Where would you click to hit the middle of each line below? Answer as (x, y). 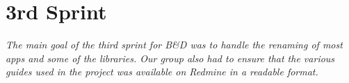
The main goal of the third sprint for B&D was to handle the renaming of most (174, 45)
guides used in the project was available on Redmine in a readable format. (162, 72)
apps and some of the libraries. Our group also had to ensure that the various (170, 58)
